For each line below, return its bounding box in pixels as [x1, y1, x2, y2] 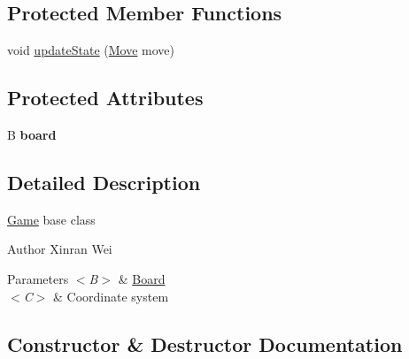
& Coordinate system [53, 286, 169, 305]
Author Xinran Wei [7, 240, 112, 258]
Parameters [7, 269, 69, 287]
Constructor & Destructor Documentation [7, 330, 403, 357]
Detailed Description [7, 168, 201, 195]
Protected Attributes [7, 84, 204, 111]
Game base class [7, 210, 96, 228]
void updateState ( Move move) [7, 41, 175, 59]
